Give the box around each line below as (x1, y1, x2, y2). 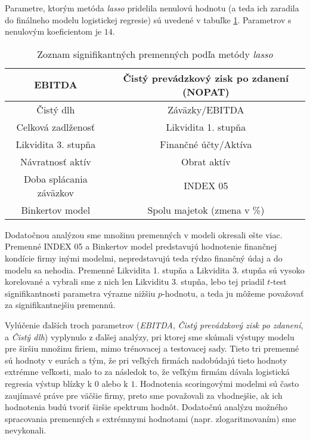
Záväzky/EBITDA (168, 102, 244, 116)
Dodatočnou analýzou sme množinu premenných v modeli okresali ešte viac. (5, 228, 283, 241)
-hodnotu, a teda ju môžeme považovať (162, 287, 304, 299)
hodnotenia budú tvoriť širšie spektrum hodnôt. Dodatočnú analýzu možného (5, 401, 287, 413)
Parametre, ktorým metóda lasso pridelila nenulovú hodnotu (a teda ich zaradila (5, 2, 299, 14)
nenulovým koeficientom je (5, 25, 102, 38)
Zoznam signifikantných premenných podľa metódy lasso (37, 47, 273, 61)
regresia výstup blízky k (5, 377, 92, 389)
